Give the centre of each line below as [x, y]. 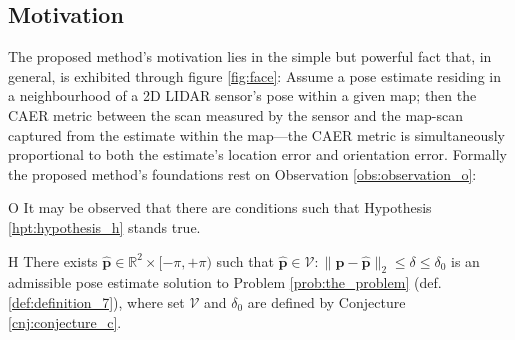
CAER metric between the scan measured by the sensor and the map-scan [236, 114]
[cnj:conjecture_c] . [65, 321]
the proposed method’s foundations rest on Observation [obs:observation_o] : [242, 173]
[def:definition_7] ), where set [96, 301]
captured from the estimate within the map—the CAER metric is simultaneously [257, 134]
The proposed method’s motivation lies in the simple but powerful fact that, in [250, 56]
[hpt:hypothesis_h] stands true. [104, 226]
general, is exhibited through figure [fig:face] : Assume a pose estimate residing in [254, 75]
